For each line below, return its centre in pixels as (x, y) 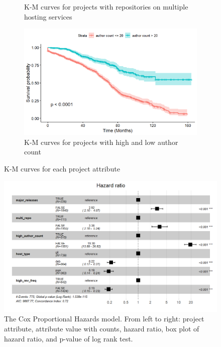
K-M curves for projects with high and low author (101, 142)
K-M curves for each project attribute (62, 168)
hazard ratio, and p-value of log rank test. (69, 338)
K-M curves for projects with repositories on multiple (106, 7)
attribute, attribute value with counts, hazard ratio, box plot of (102, 328)
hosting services (48, 16)
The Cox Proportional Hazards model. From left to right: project (104, 319)
